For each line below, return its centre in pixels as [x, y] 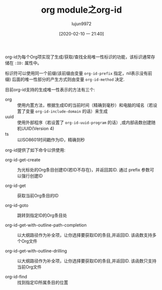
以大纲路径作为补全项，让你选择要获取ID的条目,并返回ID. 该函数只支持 [87, 261]
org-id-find [16, 276]
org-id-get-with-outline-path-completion [46, 225]
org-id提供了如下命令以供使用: [35, 150]
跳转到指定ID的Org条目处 [42, 215]
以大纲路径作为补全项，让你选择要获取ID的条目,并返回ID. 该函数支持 [85, 235]
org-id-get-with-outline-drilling [36, 251]
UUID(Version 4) [38, 128]
